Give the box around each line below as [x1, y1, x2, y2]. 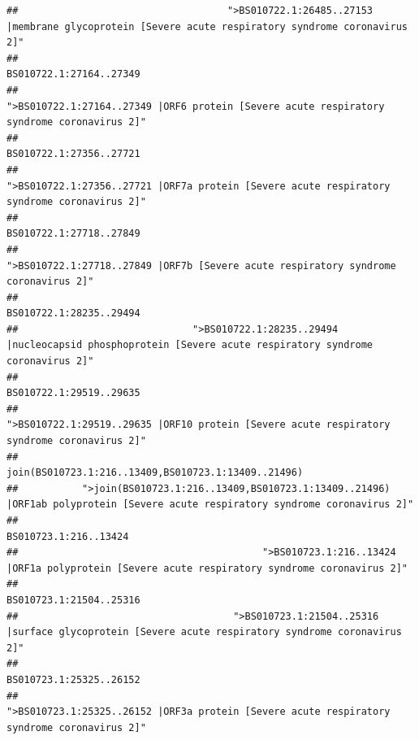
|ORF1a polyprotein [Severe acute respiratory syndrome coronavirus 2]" [6, 562, 408, 574]
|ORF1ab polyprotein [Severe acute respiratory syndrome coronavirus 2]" [6, 498, 414, 511]
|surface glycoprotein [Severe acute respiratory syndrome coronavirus [6, 626, 402, 638]
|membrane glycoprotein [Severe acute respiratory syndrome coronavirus [6, 20, 408, 33]
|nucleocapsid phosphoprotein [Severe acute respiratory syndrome [6, 339, 374, 351]
